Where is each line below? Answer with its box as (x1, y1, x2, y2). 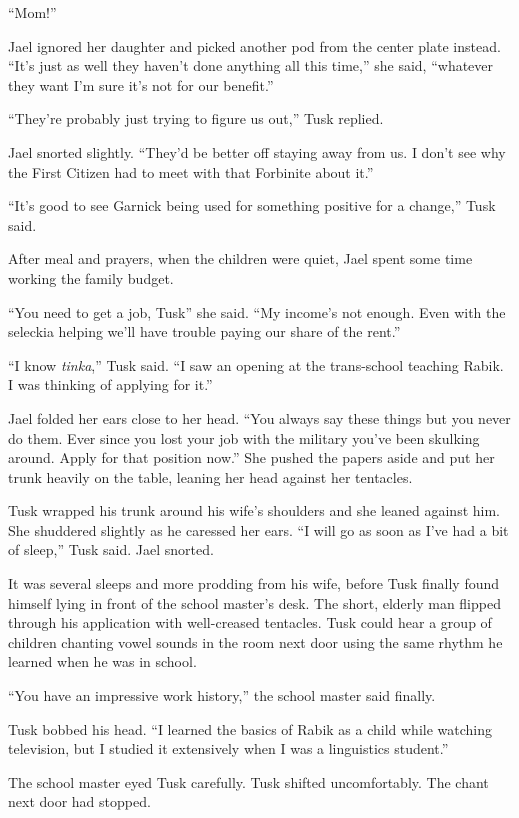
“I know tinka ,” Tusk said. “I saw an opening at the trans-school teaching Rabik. (8, 354, 504, 375)
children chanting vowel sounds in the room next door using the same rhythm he (8, 631, 503, 652)
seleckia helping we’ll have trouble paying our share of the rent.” (8, 321, 401, 342)
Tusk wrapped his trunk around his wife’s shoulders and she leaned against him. (8, 500, 500, 521)
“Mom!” (8, 2, 57, 22)
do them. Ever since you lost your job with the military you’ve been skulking (8, 427, 480, 448)
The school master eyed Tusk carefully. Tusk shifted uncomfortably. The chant (8, 771, 489, 792)
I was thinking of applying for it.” (8, 374, 213, 395)
